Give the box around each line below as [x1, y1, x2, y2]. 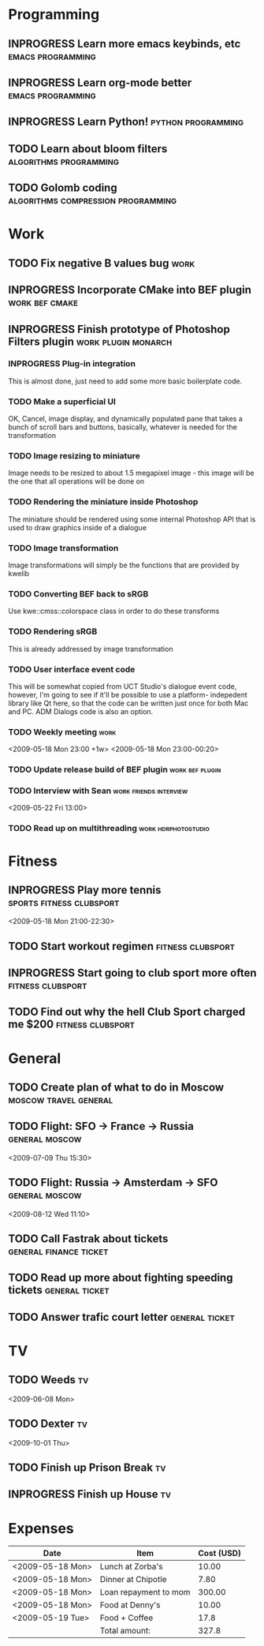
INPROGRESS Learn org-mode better [8, 76, 192, 89]
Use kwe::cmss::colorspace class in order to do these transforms [8, 606, 220, 616]
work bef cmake [8, 296, 79, 309]
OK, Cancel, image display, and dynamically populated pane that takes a [8, 414, 243, 424]
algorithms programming [8, 154, 120, 167]
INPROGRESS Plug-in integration [8, 358, 136, 369]
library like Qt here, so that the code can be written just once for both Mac [8, 698, 249, 708]
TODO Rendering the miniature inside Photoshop [8, 496, 199, 507]
